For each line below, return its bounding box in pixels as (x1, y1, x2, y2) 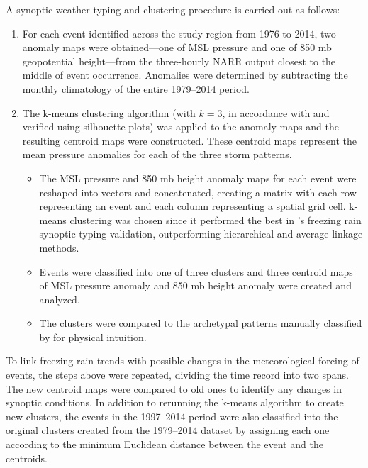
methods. (39, 240, 79, 255)
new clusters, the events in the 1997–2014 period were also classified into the (6, 408, 338, 423)
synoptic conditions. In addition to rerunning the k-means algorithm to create (6, 395, 344, 410)
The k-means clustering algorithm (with (22, 105, 196, 120)
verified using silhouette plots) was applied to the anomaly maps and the (22, 119, 339, 134)
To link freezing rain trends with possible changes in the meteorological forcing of (6, 353, 359, 368)
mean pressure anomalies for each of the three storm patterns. (22, 147, 292, 162)
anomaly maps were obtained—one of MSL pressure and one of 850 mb (22, 40, 332, 55)
